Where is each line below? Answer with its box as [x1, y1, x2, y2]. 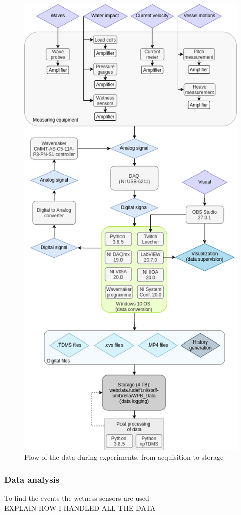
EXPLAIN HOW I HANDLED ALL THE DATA [4, 502, 156, 513]
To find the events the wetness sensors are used [4, 493, 149, 503]
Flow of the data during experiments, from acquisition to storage [24, 452, 224, 462]
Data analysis [4, 473, 60, 485]
